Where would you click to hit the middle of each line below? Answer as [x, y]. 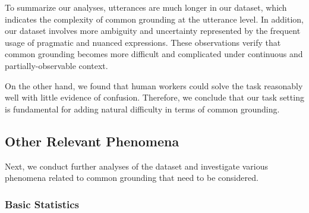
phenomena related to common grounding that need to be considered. [132, 178]
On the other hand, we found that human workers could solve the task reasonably [154, 85]
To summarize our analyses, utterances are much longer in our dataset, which [146, 7]
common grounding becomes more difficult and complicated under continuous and [154, 54]
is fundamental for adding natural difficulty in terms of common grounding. [142, 109]
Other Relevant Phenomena [92, 141]
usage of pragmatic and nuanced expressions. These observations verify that [143, 42]
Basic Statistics [42, 204]
